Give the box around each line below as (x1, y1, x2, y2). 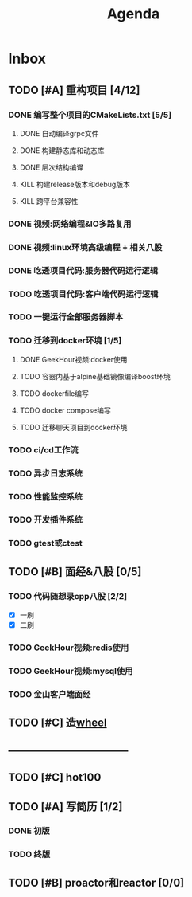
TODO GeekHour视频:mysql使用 (8, 666, 133, 677)
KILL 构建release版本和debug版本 (19, 179, 131, 189)
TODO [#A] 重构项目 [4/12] (8, 83, 140, 96)
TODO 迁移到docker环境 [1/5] (8, 335, 122, 347)
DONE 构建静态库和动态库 (19, 145, 105, 155)
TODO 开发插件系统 (8, 515, 83, 526)
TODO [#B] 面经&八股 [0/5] (8, 565, 142, 578)
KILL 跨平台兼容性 (19, 196, 79, 206)
